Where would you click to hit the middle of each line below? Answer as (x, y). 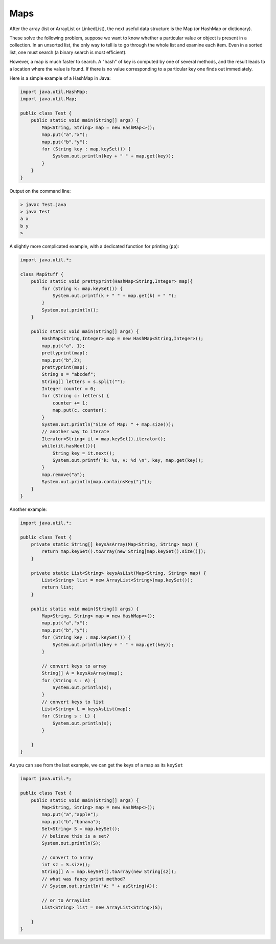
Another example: (28, 509)
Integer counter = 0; (69, 389)
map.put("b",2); (62, 360)
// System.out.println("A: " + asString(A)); (100, 886)
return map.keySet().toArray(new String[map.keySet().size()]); (124, 552)
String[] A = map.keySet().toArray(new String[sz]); (109, 872)
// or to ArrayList (66, 901)
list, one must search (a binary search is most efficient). (68, 52)
